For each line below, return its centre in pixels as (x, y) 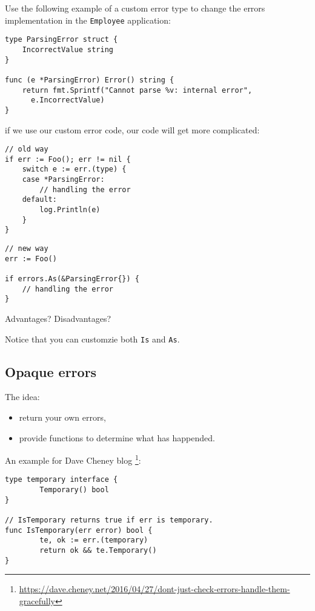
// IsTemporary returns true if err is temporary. (109, 520)
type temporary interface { (61, 480)
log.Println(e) (70, 210)
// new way (27, 249)
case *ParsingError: (63, 180)
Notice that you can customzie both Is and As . (92, 339)
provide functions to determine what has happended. (117, 437)
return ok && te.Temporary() (98, 551)
